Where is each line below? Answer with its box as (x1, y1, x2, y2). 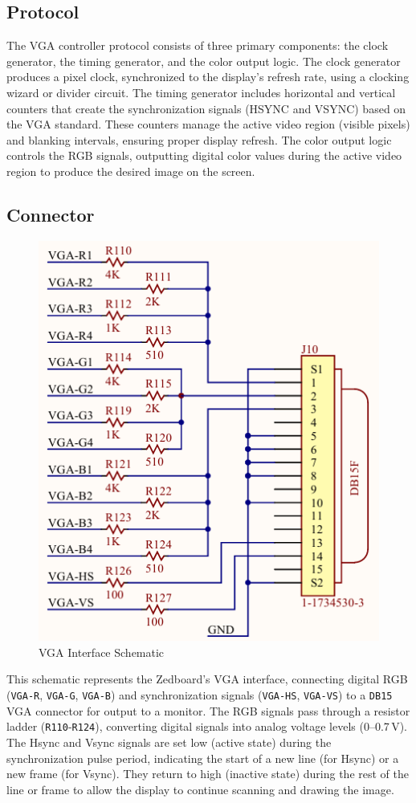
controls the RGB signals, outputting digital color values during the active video (6, 147, 402, 164)
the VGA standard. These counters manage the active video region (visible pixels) (6, 116, 410, 132)
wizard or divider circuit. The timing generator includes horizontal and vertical (6, 84, 396, 100)
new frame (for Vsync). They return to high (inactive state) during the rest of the (6, 765, 409, 782)
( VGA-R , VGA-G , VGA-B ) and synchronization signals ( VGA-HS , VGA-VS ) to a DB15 (6, 687, 393, 703)
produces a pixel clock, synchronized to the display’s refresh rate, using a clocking (6, 68, 410, 85)
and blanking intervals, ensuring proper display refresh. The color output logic (6, 131, 392, 148)
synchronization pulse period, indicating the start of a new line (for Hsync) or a (6, 749, 399, 766)
